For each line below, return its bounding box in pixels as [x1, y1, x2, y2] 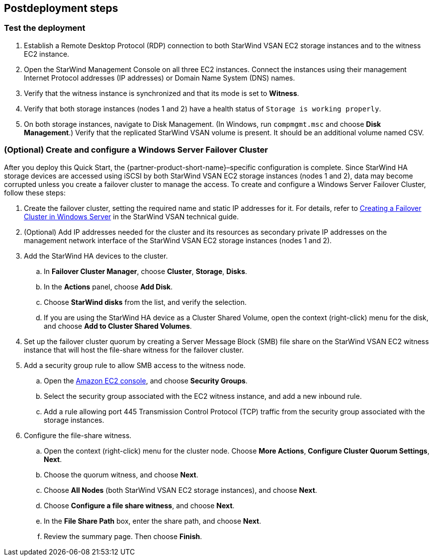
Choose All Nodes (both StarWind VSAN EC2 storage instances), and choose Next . [44, 485, 317, 494]
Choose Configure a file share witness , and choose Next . [44, 501, 235, 510]
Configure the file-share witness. [24, 431, 132, 440]
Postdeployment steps [4, 2, 118, 14]
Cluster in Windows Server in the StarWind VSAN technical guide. [24, 212, 239, 221]
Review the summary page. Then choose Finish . [44, 532, 202, 541]
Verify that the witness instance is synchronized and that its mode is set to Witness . [24, 89, 299, 97]
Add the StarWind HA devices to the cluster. [24, 251, 168, 260]
